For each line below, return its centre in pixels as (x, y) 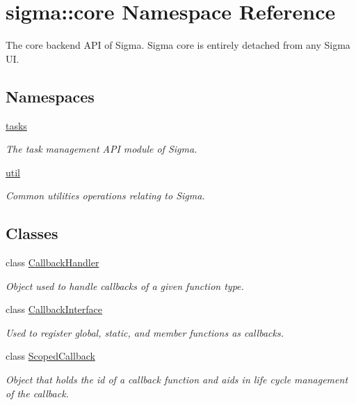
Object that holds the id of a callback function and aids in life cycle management (177, 380)
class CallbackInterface (54, 309)
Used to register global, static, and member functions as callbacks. (145, 332)
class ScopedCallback (50, 356)
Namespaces (50, 96)
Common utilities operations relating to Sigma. (105, 196)
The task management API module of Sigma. (102, 149)
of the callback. (37, 393)
